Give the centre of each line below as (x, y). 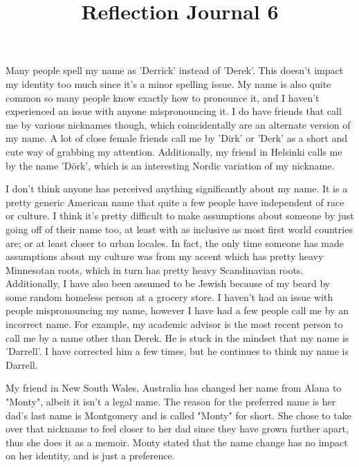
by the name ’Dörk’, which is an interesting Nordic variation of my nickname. (170, 165)
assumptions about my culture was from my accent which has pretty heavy (165, 256)
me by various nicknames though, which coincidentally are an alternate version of (178, 124)
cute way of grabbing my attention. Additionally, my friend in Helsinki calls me (174, 151)
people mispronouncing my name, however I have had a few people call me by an (177, 310)
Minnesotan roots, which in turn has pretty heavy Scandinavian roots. (155, 269)
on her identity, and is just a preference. (90, 456)
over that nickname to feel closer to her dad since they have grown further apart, (177, 429)
